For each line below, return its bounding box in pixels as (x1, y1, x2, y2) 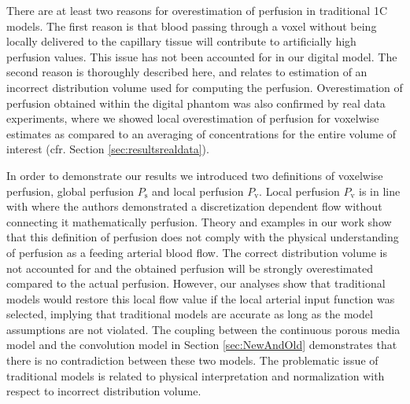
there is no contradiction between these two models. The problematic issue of (6, 352, 379, 369)
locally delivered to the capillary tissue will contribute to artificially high (6, 33, 356, 50)
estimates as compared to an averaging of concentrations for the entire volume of (6, 125, 397, 141)
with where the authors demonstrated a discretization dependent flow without (6, 198, 382, 215)
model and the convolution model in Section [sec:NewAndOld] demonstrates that (6, 336, 397, 353)
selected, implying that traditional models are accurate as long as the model (6, 306, 373, 322)
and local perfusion (152, 182, 244, 199)
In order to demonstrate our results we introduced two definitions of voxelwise (6, 167, 383, 183)
